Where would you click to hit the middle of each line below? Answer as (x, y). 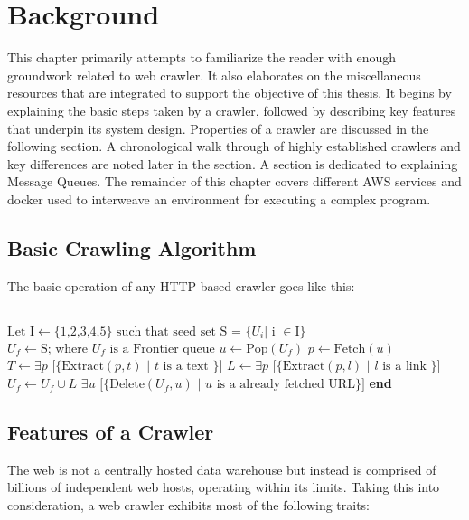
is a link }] (412, 367)
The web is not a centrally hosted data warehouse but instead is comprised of (222, 469)
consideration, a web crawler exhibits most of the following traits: (189, 505)
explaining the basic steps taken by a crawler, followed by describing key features (232, 110)
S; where (64, 349)
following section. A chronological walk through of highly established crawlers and (234, 146)
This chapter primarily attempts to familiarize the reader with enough (202, 57)
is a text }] (193, 367)
